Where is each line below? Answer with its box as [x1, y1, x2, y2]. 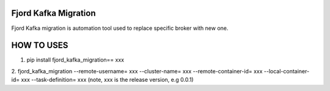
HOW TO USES [11, 40, 68, 51]
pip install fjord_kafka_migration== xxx [26, 56, 125, 64]
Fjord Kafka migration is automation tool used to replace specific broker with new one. [11, 24, 229, 32]
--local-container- [263, 67, 310, 75]
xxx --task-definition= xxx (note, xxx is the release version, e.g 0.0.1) [21, 76, 194, 84]
